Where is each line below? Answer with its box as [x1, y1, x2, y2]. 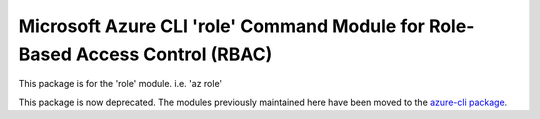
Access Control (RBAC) [75, 43, 273, 65]
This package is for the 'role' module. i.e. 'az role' [18, 78, 223, 90]
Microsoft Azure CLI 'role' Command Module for [18, 15, 425, 37]
